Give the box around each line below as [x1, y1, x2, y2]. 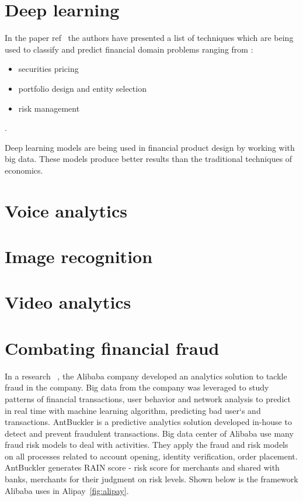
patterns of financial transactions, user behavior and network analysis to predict [5, 392, 291, 405]
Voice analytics [5, 198, 128, 222]
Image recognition [5, 244, 153, 268]
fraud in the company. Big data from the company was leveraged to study [5, 381, 269, 393]
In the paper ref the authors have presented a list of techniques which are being [5, 32, 294, 44]
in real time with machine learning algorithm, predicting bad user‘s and [5, 404, 261, 416]
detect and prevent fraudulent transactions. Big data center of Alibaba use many [5, 427, 294, 439]
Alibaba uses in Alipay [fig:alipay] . [5, 484, 129, 496]
